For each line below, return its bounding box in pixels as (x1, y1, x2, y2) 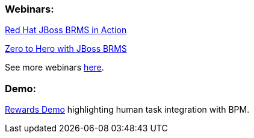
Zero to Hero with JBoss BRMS (5, 43, 127, 54)
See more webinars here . (5, 62, 104, 73)
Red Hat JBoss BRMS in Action (5, 25, 127, 36)
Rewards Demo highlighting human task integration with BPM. (5, 104, 250, 115)
